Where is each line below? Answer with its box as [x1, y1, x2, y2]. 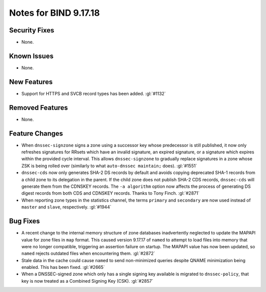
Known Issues [9, 52, 54, 60]
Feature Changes [9, 129, 64, 138]
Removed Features [9, 103, 68, 112]
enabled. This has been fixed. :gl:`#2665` [21, 264, 105, 270]
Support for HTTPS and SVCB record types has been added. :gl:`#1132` [21, 90, 166, 96]
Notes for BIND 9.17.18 [9, 7, 100, 18]
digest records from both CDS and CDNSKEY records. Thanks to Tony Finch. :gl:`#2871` [21, 190, 199, 196]
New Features [9, 78, 53, 86]
